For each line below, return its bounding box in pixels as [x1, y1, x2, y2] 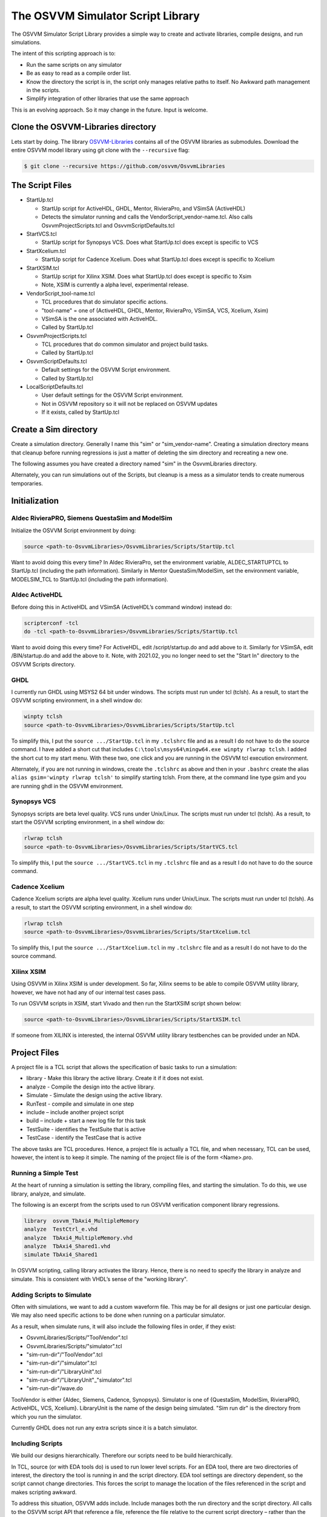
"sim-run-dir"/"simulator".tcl [26, 1359, 97, 1367]
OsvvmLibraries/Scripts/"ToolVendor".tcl [26, 1334, 128, 1341]
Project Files [11, 1047, 59, 1058]
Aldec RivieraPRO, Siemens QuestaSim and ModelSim [11, 514, 173, 522]
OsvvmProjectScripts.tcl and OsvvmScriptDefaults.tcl [41, 221, 175, 229]
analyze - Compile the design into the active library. [26, 1083, 156, 1090]
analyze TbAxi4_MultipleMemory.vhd [24, 1234, 133, 1241]
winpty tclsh [24, 713, 63, 720]
